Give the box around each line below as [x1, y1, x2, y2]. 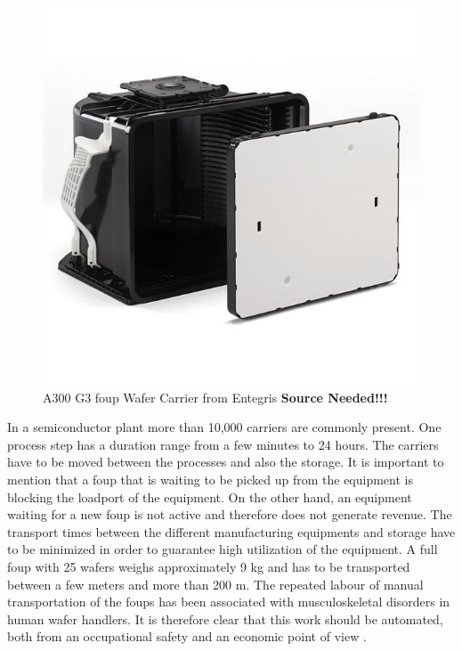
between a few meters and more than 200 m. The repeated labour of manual [7, 574, 424, 593]
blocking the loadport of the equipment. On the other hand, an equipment [7, 487, 412, 506]
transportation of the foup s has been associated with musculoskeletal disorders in [7, 592, 450, 611]
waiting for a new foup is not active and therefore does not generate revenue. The [7, 505, 452, 524]
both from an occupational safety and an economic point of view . [7, 627, 367, 646]
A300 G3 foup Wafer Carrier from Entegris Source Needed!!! [43, 387, 388, 406]
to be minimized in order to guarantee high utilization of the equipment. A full [7, 540, 438, 558]
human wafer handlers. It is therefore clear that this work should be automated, [7, 609, 443, 628]
